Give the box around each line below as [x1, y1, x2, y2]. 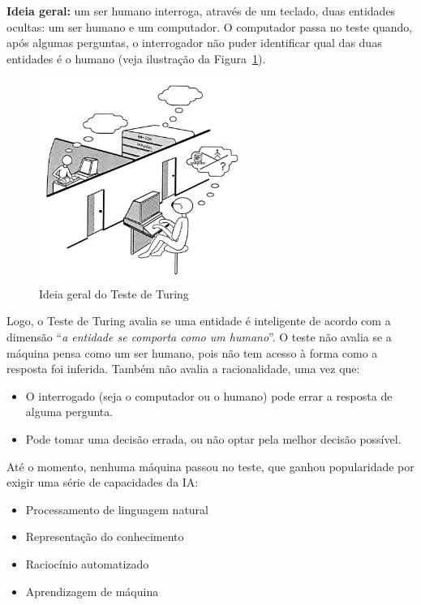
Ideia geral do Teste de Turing [39, 285, 189, 302]
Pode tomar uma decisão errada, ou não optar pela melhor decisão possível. [25, 430, 402, 447]
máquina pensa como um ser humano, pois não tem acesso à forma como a [6, 344, 378, 361]
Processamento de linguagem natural [25, 500, 208, 517]
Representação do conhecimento [25, 528, 184, 545]
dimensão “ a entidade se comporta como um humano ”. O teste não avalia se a [6, 328, 392, 345]
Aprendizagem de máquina [25, 582, 159, 599]
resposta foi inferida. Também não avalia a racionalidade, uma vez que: [6, 360, 360, 377]
